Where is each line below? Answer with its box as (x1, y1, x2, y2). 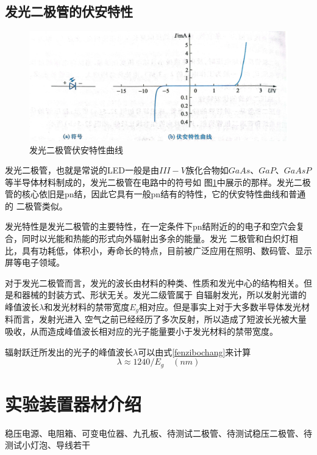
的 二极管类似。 (5, 199, 68, 212)
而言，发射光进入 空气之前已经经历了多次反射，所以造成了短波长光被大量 (13, 313, 307, 326)
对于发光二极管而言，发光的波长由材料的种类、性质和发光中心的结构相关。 (5, 276, 304, 289)
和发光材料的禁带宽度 (44, 300, 130, 313)
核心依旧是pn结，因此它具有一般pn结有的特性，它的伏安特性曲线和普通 (21, 187, 306, 200)
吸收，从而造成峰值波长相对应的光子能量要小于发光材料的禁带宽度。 (5, 325, 278, 338)
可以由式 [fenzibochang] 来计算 (138, 345, 251, 358)
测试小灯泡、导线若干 (5, 439, 90, 451)
